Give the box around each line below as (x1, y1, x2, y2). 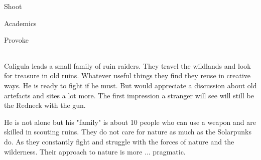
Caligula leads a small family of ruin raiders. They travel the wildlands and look (4, 60, 251, 71)
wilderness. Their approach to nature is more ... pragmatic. (4, 146, 186, 156)
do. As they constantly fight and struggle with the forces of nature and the (4, 136, 234, 146)
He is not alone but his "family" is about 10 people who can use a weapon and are (4, 116, 256, 127)
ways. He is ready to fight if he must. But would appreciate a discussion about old (4, 80, 257, 90)
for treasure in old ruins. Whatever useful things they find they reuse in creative (4, 70, 251, 81)
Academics (4, 18, 37, 28)
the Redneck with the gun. (4, 100, 86, 110)
